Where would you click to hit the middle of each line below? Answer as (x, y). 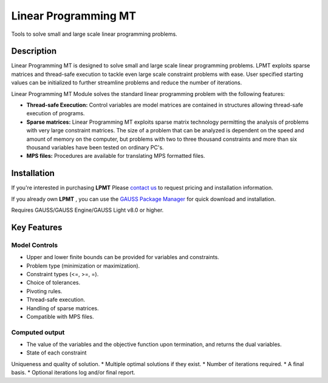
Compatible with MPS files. (60, 316)
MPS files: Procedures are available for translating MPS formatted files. (116, 156)
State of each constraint (56, 353)
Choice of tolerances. (53, 283)
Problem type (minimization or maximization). (83, 266)
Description (34, 51)
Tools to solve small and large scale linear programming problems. (94, 34)
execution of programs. (56, 114)
